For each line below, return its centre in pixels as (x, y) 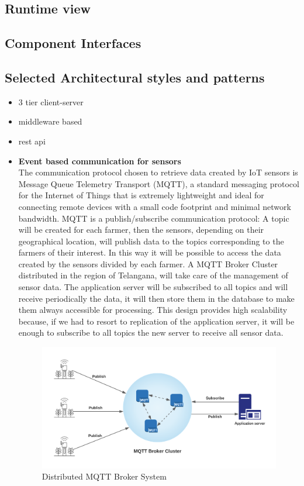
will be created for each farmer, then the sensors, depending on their (141, 230)
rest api (32, 141)
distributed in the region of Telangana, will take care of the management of (153, 275)
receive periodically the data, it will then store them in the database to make (156, 298)
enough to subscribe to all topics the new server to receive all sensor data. (151, 332)
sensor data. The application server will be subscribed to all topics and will (153, 287)
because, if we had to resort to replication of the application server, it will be (156, 321)
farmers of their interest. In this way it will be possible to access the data (150, 252)
